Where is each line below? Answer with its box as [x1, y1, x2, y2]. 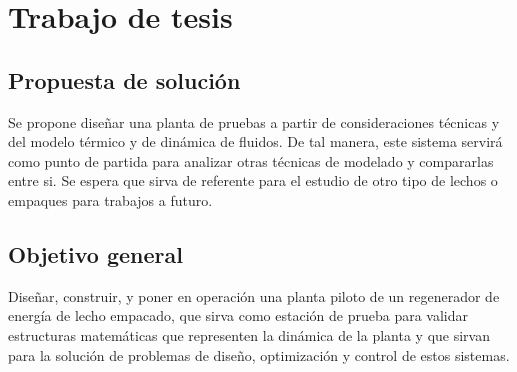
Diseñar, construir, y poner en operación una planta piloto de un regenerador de [8, 285, 500, 306]
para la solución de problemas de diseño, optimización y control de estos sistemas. [8, 344, 510, 365]
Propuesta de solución [8, 64, 241, 95]
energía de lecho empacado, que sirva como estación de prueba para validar [8, 305, 468, 326]
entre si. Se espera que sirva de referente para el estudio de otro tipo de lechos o [8, 170, 498, 191]
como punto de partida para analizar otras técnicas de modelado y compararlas [8, 150, 494, 171]
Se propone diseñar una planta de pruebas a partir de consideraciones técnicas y [8, 111, 500, 132]
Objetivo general [8, 238, 183, 269]
